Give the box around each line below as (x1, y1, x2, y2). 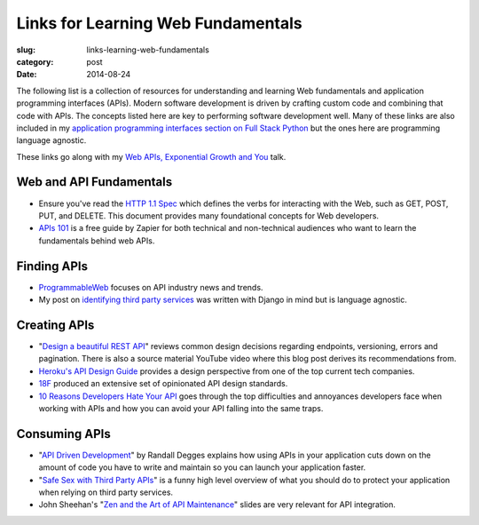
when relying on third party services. (38, 487, 173, 497)
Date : (16, 69, 37, 80)
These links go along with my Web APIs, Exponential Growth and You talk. (16, 151, 287, 162)
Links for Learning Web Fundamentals (16, 13, 303, 33)
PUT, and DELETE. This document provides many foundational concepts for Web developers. (38, 210, 380, 221)
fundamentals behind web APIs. (38, 235, 155, 246)
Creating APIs (16, 317, 95, 332)
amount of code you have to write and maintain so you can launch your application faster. (38, 462, 366, 473)
